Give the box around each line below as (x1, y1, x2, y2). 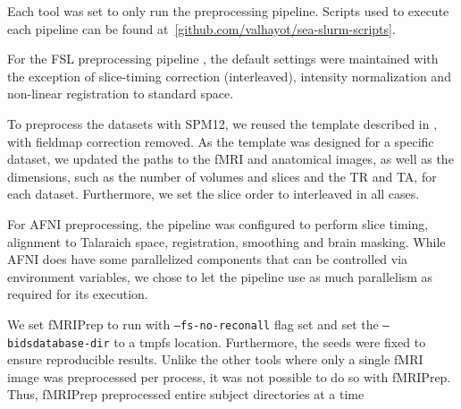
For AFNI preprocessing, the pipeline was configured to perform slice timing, (7, 214, 429, 233)
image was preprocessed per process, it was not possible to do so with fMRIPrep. (7, 367, 451, 386)
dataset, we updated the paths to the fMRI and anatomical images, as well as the (7, 149, 454, 168)
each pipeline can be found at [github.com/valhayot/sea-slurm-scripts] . (7, 19, 396, 38)
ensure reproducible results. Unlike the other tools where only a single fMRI (7, 350, 423, 369)
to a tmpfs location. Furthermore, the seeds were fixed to (113, 332, 426, 351)
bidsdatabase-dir (7, 337, 110, 350)
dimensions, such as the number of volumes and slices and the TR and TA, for (7, 166, 437, 185)
